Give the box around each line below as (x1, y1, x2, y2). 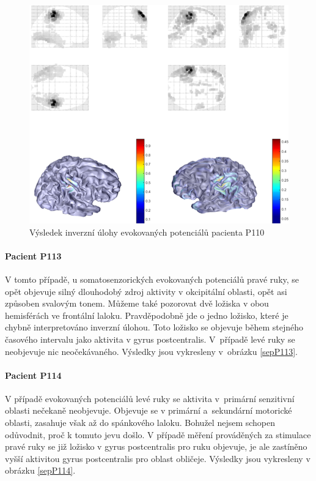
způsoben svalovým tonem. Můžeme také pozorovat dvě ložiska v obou (5, 297, 269, 310)
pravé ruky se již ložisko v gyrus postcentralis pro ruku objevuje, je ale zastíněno (5, 440, 307, 453)
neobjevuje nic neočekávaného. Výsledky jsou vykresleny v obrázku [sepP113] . (5, 345, 298, 357)
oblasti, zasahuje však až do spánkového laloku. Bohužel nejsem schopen (5, 416, 276, 429)
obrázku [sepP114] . (5, 464, 76, 477)
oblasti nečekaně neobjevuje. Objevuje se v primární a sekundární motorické (5, 404, 292, 417)
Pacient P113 (5, 249, 62, 262)
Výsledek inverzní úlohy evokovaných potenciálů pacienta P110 (29, 225, 265, 238)
